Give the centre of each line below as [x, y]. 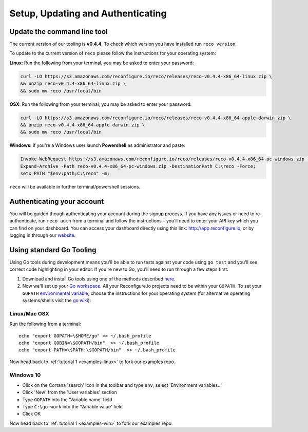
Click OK [32, 414]
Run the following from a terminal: [45, 324]
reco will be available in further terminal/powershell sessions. [75, 187]
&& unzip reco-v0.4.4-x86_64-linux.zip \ [73, 84]
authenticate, [24, 221]
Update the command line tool [59, 32]
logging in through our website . [43, 235]
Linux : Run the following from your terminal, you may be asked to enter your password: [102, 63]
